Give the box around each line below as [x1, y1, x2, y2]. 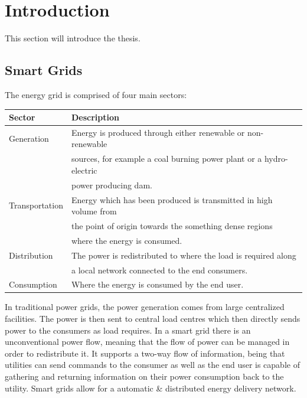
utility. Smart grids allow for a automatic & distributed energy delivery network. [5, 381, 296, 394]
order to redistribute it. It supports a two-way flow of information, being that [5, 347, 285, 359]
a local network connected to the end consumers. [71, 263, 248, 276]
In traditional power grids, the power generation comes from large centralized [5, 301, 285, 313]
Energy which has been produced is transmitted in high [71, 193, 273, 205]
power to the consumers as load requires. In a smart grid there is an [5, 324, 251, 336]
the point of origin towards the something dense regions [71, 220, 273, 232]
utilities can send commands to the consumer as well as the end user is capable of [5, 358, 300, 371]
